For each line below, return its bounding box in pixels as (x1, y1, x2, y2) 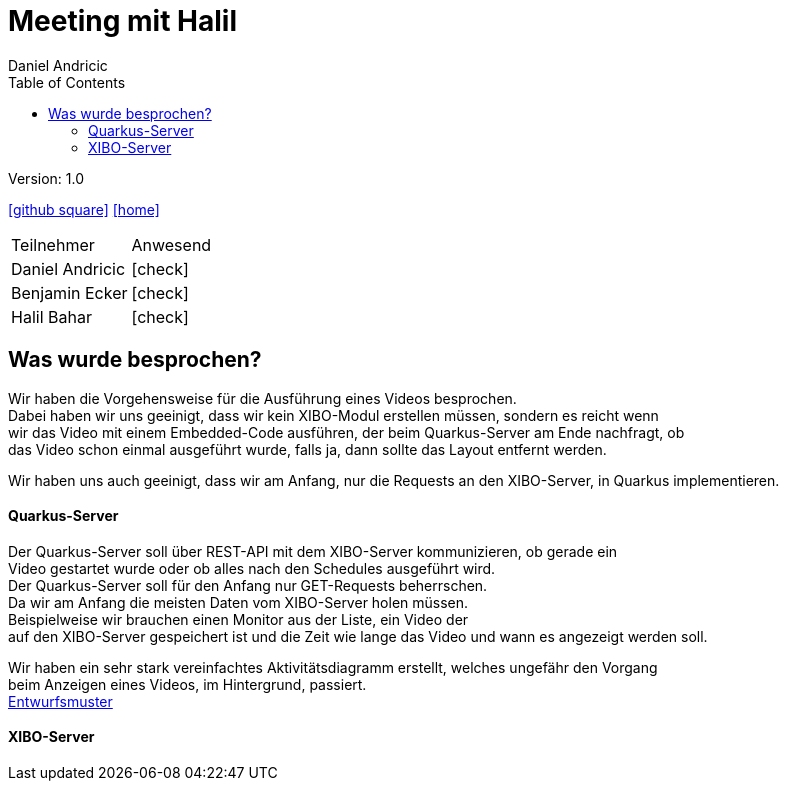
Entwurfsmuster (8, 692, 113, 710)
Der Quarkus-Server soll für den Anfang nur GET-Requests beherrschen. (8, 576, 488, 594)
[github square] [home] (8, 200, 160, 218)
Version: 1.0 (8, 169, 85, 187)
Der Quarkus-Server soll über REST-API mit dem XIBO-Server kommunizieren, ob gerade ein (8, 542, 618, 560)
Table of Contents (8, 73, 126, 91)
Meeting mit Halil (8, 4, 238, 38)
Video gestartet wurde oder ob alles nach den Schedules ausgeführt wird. (8, 559, 496, 577)
